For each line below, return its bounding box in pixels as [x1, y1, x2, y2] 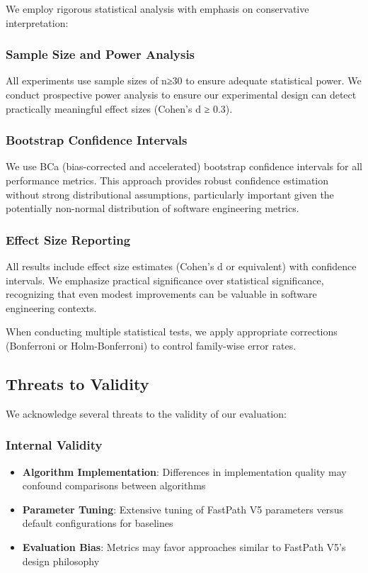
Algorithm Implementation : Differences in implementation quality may [22, 464, 347, 479]
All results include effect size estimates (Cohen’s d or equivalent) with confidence [6, 259, 357, 273]
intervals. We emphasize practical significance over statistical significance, [6, 272, 324, 287]
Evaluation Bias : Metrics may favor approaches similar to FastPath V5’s [22, 539, 346, 554]
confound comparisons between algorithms [22, 478, 206, 493]
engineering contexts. [6, 300, 97, 315]
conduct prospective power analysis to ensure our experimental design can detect [6, 87, 357, 101]
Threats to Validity [6, 372, 149, 394]
